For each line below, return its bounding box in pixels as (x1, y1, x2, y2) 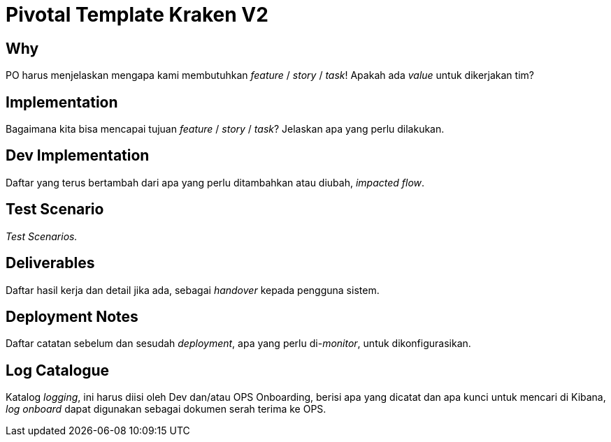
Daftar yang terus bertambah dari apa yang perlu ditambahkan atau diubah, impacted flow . (6, 176, 425, 189)
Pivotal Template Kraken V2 (6, 3, 268, 27)
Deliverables (6, 254, 95, 272)
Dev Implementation (6, 147, 150, 165)
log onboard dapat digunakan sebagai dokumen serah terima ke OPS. (6, 403, 326, 415)
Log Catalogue (6, 361, 110, 379)
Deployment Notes (6, 307, 138, 325)
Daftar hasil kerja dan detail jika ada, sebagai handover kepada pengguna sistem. (6, 283, 380, 296)
